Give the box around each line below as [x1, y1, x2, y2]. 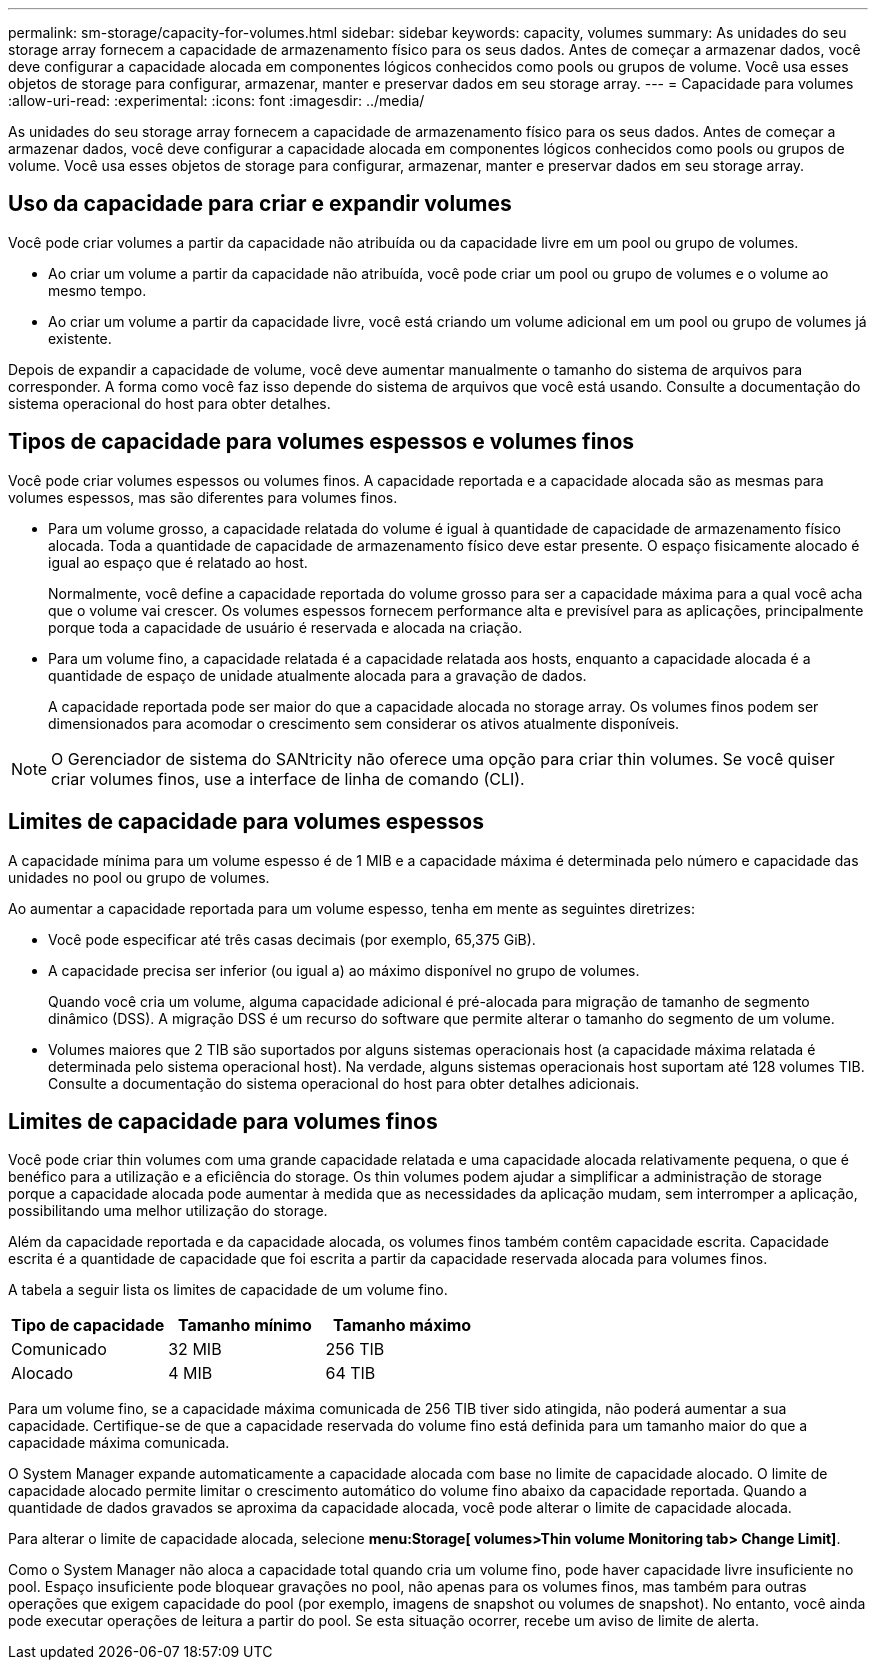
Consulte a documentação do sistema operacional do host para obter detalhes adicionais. [48, 1074, 640, 1092]
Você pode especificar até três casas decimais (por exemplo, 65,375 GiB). [48, 930, 536, 948]
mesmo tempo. [48, 281, 147, 299]
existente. [48, 329, 112, 347]
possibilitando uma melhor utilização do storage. [8, 1202, 328, 1220]
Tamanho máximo [333, 1315, 472, 1336]
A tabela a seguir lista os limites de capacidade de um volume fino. [8, 1281, 448, 1299]
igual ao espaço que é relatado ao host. [48, 553, 308, 571]
